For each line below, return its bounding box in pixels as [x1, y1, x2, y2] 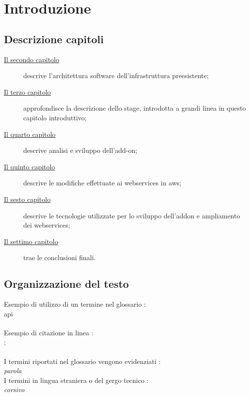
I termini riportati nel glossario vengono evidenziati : [4, 356, 161, 366]
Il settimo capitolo [4, 236, 58, 246]
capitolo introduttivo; [23, 112, 87, 122]
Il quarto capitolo [4, 129, 56, 139]
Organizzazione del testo [4, 276, 129, 291]
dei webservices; [23, 220, 70, 230]
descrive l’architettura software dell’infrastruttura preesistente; [23, 70, 209, 81]
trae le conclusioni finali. [23, 252, 96, 263]
